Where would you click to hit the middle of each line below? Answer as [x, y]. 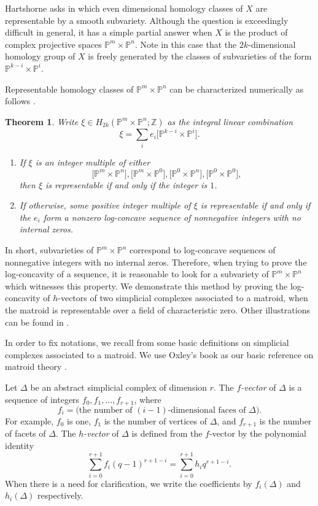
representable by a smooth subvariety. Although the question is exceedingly [147, 20]
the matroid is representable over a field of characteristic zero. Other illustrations [157, 310]
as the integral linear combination [230, 121]
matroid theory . [36, 366]
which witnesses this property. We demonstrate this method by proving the [146, 286]
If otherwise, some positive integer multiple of [105, 205]
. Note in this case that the [186, 44]
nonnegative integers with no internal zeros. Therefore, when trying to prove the [156, 262]
